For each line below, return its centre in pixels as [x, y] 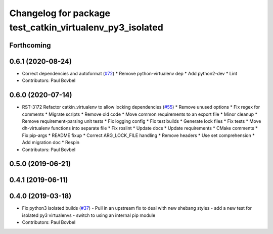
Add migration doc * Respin [51, 143]
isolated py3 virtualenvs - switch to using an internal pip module [89, 215]
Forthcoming [30, 45]
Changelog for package [60, 13]
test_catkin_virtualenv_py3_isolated [86, 27]
